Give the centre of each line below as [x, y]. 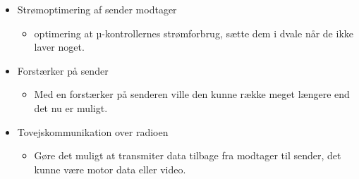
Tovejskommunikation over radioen [93, 131]
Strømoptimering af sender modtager [97, 9]
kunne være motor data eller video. [110, 169]
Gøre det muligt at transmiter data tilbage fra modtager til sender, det [188, 155]
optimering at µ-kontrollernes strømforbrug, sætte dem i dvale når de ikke [194, 33]
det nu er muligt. [71, 107]
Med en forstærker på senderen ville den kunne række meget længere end [192, 94]
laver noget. [59, 47]
